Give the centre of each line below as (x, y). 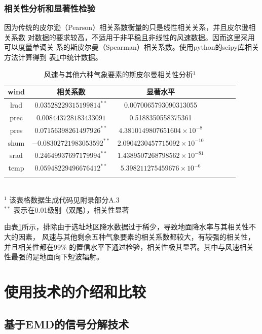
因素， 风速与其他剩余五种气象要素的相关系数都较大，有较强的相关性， (136, 236)
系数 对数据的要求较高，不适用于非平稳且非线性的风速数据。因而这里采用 (133, 37)
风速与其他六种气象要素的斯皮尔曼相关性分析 (118, 74)
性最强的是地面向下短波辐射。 (54, 257)
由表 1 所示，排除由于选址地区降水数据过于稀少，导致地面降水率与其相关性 (126, 227)
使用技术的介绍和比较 (75, 291)
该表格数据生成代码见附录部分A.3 (64, 200)
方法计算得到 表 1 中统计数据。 (53, 57)
